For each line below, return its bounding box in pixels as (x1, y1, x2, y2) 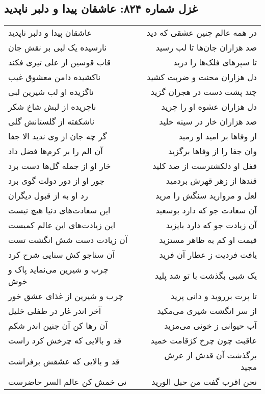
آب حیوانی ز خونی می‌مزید (164, 319, 257, 332)
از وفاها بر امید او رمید (178, 130, 257, 142)
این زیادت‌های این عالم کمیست (8, 219, 116, 231)
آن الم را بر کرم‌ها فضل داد (8, 145, 103, 157)
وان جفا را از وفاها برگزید (168, 145, 257, 157)
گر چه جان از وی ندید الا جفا (8, 130, 107, 142)
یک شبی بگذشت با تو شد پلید (155, 269, 257, 281)
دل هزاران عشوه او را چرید (161, 101, 257, 113)
